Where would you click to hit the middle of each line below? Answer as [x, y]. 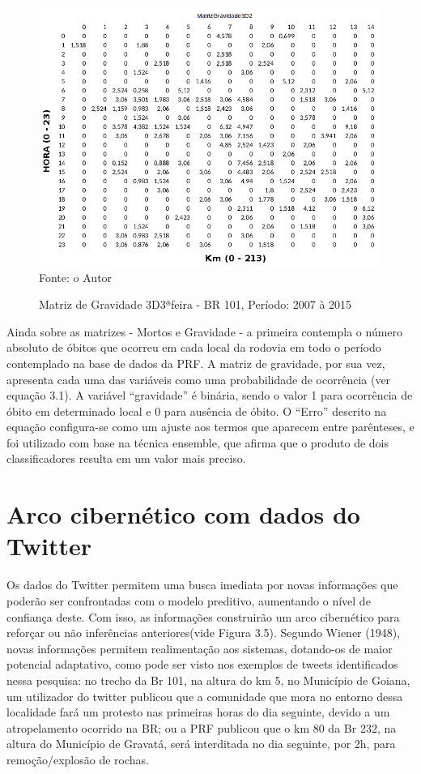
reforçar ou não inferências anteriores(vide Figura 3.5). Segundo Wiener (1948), [204, 633]
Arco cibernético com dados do [183, 514]
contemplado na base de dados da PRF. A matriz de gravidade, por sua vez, [196, 363]
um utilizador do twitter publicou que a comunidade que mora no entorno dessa [205, 696]
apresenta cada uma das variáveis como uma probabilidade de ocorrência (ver [199, 379]
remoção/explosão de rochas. [78, 759]
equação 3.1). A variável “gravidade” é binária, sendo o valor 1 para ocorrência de [210, 395]
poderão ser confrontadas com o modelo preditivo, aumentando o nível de [189, 600]
